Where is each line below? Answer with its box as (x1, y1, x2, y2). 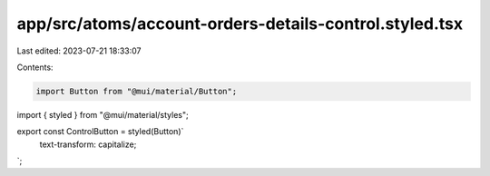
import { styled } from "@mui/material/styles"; (16, 109, 190, 120)
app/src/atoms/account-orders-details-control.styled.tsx (16, 14, 464, 34)
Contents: (16, 62, 54, 73)
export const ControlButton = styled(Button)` (16, 126, 184, 137)
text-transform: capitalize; (39, 139, 137, 150)
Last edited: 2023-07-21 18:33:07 (16, 45, 142, 56)
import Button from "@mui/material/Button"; (35, 86, 238, 96)
